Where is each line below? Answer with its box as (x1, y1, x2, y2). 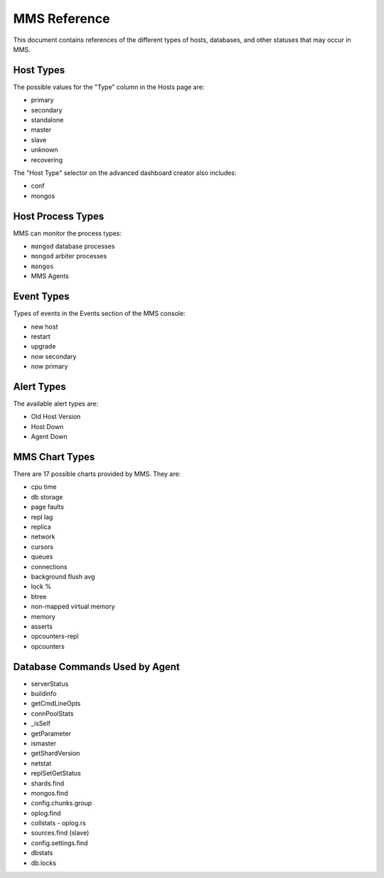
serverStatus (31, 679, 69, 688)
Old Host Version (31, 413, 81, 421)
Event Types (13, 290, 70, 302)
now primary (31, 362, 68, 371)
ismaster (31, 739, 57, 747)
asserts (31, 622, 53, 630)
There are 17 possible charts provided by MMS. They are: (13, 470, 181, 478)
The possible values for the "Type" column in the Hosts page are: (13, 83, 205, 91)
